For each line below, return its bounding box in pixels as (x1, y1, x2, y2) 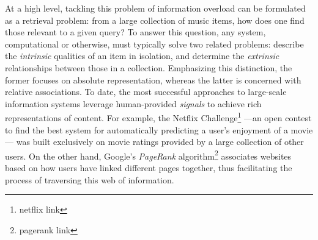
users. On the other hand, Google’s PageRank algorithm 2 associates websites (5, 147, 292, 162)
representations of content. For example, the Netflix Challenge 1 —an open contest (5, 110, 312, 124)
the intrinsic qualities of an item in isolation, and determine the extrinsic (5, 49, 279, 62)
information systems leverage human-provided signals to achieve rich (5, 97, 262, 110)
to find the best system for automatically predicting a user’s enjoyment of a (5, 123, 288, 136)
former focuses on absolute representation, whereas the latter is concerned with (5, 73, 301, 86)
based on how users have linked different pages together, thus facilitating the (5, 161, 292, 174)
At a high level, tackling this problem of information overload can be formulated (5, 2, 306, 14)
